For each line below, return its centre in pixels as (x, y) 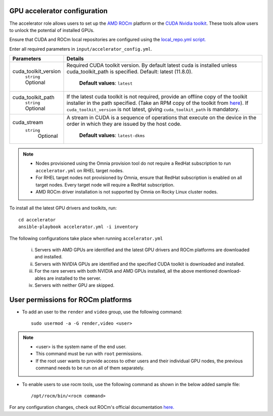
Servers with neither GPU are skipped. (75, 285)
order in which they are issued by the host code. (124, 124)
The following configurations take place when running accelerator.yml (86, 238)
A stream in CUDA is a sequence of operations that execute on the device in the (162, 118)
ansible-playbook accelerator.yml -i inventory (78, 227)
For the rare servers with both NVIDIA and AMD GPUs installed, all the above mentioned (126, 271)
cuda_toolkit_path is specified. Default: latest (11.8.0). (130, 72)
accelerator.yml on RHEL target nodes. (80, 170)
